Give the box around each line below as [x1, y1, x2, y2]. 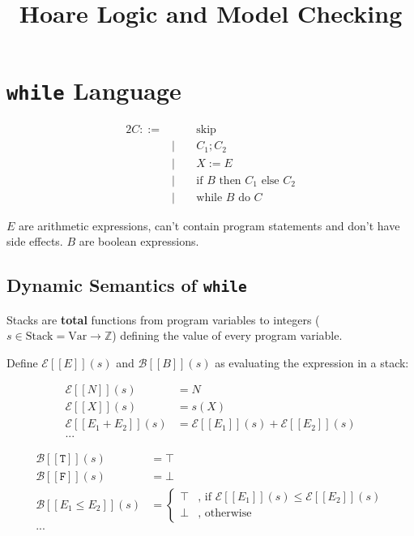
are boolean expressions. [79, 233, 199, 250]
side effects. [6, 233, 63, 250]
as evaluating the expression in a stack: [215, 354, 409, 371]
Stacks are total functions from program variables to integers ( [6, 311, 320, 328]
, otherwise [198, 508, 252, 520]
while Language [6, 74, 181, 107]
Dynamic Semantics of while [6, 272, 247, 298]
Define [6, 354, 38, 371]
